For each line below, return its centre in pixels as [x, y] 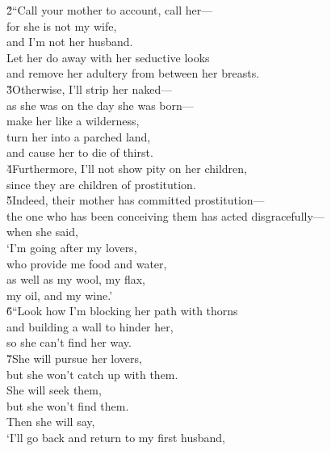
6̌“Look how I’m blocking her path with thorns [122, 311]
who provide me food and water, [87, 263]
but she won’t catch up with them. [92, 374]
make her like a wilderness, [73, 121]
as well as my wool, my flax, [76, 279]
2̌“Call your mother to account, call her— [110, 10]
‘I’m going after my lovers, [72, 247]
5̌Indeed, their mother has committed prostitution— [136, 200]
